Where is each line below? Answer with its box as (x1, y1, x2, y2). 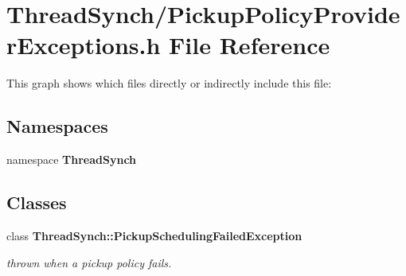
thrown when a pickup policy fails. (6, 254, 172, 270)
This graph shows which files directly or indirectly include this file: (6, 75, 332, 91)
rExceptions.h (6, 29, 161, 61)
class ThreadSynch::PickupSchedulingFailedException (6, 227, 303, 243)
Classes (6, 190, 67, 215)
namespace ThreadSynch (6, 151, 137, 168)
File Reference (169, 29, 330, 61)
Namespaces (6, 114, 108, 138)
